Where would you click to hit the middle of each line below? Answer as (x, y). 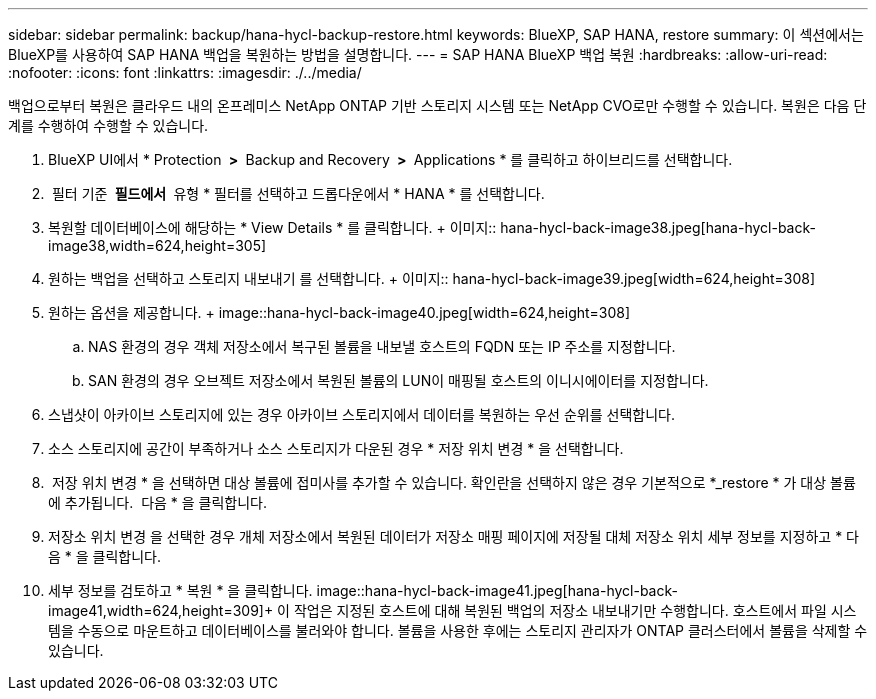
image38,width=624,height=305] (157, 245)
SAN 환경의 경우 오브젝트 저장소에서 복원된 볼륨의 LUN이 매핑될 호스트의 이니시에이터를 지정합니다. (398, 380)
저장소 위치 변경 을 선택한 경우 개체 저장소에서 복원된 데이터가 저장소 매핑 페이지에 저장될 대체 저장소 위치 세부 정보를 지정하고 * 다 (453, 536)
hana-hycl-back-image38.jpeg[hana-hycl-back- (658, 227)
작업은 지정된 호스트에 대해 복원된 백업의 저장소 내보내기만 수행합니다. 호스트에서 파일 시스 (575, 610)
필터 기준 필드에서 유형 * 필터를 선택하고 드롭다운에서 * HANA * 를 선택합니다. (298, 193)
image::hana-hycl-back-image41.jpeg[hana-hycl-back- (497, 590)
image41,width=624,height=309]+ (161, 610)
